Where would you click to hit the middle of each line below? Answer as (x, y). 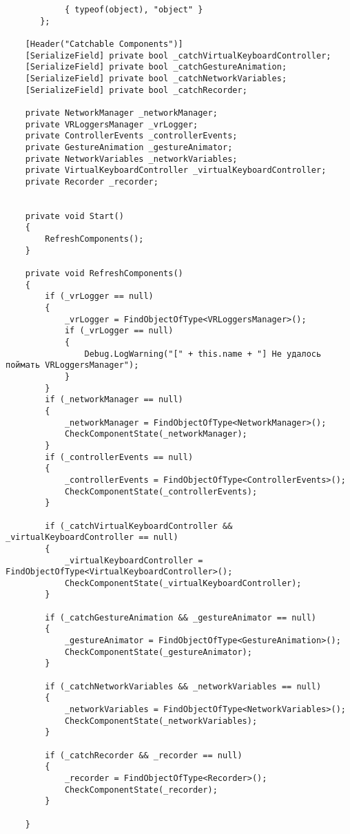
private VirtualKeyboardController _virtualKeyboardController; (176, 170)
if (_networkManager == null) (114, 400)
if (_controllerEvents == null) (119, 457)
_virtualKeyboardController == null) (92, 538)
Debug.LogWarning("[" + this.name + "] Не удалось (203, 354)
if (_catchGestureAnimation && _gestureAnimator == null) (181, 617)
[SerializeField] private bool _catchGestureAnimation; (156, 67)
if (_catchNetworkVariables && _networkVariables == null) (183, 686)
